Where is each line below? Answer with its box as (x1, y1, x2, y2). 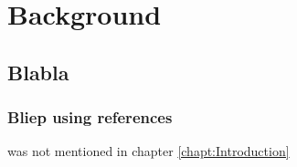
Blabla (7, 57, 69, 86)
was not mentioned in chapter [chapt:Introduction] (7, 141, 290, 161)
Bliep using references (7, 106, 173, 129)
